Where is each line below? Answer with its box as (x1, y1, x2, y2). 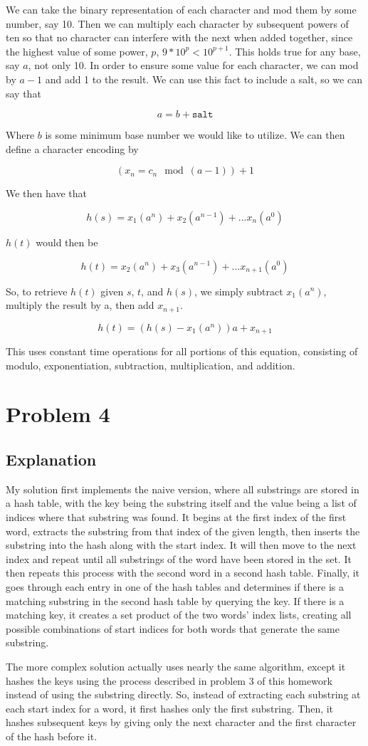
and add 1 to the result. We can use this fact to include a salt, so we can (45, 71, 362, 86)
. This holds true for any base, (228, 43, 361, 58)
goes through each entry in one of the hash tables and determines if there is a (6, 579, 344, 594)
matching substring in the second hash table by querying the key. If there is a (6, 593, 345, 608)
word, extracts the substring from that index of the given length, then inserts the (6, 523, 360, 538)
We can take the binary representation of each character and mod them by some (6, 2, 357, 16)
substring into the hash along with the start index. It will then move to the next (6, 537, 357, 552)
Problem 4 (6, 399, 110, 429)
